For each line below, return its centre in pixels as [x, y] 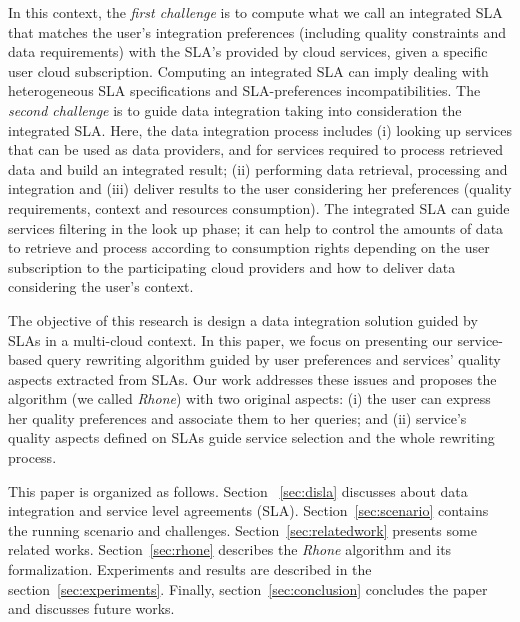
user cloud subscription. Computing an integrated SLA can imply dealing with [248, 70]
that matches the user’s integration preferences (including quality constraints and [257, 31]
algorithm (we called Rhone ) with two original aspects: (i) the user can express [249, 398]
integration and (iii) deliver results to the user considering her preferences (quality [260, 188]
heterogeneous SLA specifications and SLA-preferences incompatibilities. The [244, 90]
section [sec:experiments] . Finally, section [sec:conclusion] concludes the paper [248, 588]
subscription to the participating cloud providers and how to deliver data [232, 266]
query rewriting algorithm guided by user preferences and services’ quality [273, 359]
